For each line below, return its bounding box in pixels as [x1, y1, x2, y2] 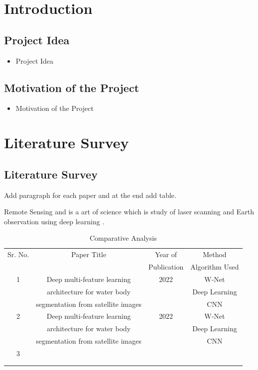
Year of [155, 249, 177, 260]
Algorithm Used [190, 262, 239, 272]
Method [203, 249, 227, 260]
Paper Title [71, 249, 107, 260]
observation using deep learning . [4, 216, 105, 226]
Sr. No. [7, 249, 29, 260]
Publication [148, 262, 184, 272]
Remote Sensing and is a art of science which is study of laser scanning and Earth [4, 206, 254, 217]
